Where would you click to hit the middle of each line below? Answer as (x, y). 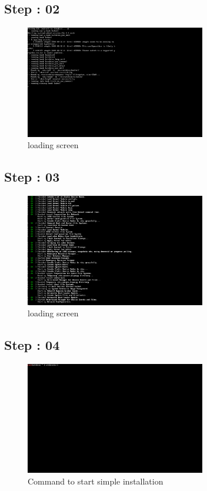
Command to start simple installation (96, 481)
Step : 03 (32, 177)
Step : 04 (32, 345)
